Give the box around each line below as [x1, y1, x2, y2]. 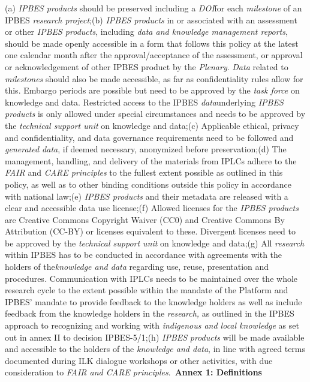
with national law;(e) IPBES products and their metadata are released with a [5, 190, 288, 202]
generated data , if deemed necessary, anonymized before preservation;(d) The [5, 143, 287, 155]
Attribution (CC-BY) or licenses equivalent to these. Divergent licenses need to [5, 225, 296, 237]
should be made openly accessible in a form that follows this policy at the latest [5, 37, 299, 49]
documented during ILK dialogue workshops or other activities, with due [5, 354, 273, 366]
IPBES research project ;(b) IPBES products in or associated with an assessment [5, 13, 297, 26]
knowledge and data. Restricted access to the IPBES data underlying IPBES [5, 95, 284, 108]
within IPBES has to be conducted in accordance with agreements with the [5, 248, 282, 261]
